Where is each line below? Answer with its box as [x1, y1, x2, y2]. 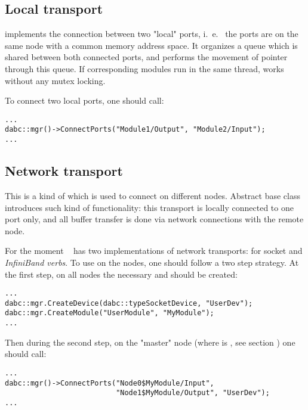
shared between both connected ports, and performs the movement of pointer [5, 51, 288, 63]
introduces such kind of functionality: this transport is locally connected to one [5, 201, 294, 213]
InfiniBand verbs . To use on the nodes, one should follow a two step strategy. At [5, 256, 299, 268]
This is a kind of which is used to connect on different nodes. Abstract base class [5, 189, 300, 201]
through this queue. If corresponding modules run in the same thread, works [5, 62, 284, 74]
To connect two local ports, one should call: [5, 94, 164, 107]
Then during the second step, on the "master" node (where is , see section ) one [5, 336, 295, 348]
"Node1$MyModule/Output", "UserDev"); [116, 389, 270, 397]
